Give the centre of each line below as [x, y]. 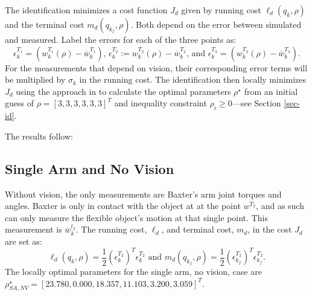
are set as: [24, 241]
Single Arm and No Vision [90, 168]
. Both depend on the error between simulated [216, 24]
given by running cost [221, 10]
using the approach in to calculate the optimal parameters [123, 91]
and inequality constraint [161, 103]
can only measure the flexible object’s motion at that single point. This [136, 217]
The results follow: [39, 136]
